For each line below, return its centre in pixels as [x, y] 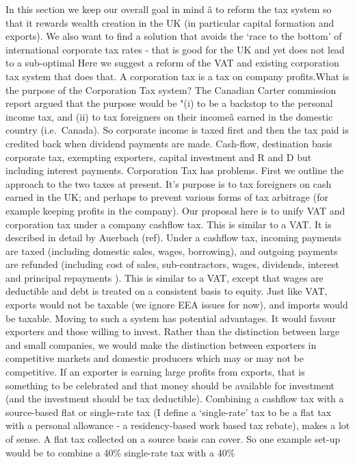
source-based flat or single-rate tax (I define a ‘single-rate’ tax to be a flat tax [169, 412]
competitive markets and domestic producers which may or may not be [155, 358]
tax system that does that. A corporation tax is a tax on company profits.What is [177, 76]
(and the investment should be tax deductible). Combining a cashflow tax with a [175, 399]
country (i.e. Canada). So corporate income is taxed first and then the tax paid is [177, 130]
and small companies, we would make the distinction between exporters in [161, 344]
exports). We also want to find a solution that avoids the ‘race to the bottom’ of [174, 36]
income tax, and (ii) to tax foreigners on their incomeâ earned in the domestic [169, 116]
